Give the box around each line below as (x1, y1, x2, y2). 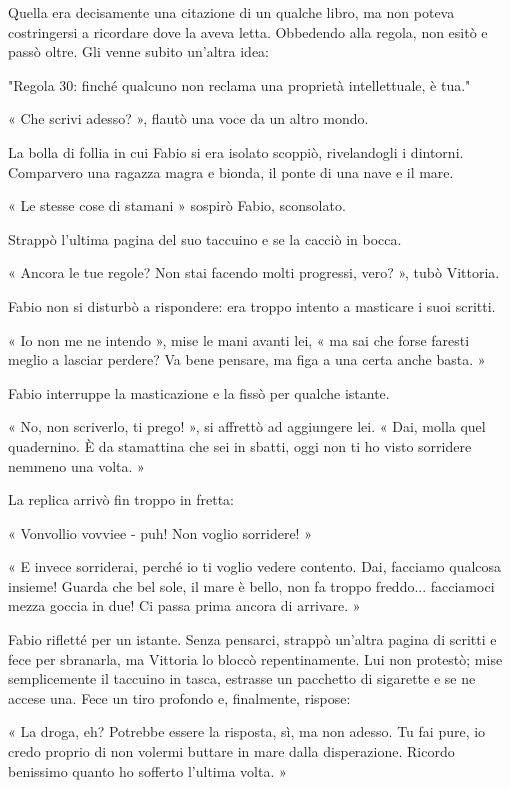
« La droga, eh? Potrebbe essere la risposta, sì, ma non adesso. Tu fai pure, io (8, 721, 486, 742)
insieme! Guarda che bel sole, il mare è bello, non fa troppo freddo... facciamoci (8, 575, 495, 596)
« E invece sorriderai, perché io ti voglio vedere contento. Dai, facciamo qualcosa (8, 556, 502, 577)
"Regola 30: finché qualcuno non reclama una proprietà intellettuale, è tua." (8, 74, 471, 95)
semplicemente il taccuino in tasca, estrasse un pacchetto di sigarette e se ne (8, 668, 476, 689)
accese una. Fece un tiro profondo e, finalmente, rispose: (8, 687, 351, 708)
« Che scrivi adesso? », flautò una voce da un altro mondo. (8, 108, 369, 129)
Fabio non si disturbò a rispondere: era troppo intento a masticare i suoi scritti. (8, 295, 496, 316)
